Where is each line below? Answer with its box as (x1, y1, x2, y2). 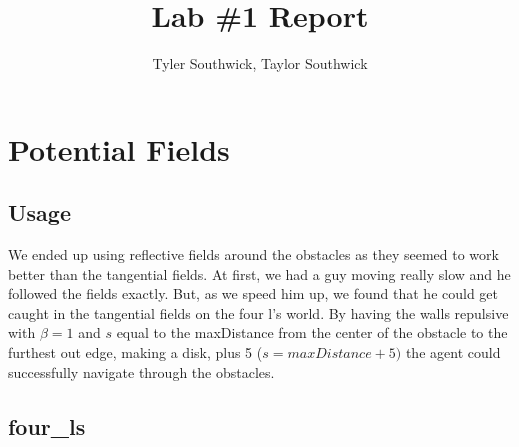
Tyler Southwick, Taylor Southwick (152, 53, 368, 74)
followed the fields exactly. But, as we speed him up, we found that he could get (8, 283, 499, 304)
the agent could (405, 342, 501, 363)
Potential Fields (8, 128, 230, 169)
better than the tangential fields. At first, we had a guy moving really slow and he (8, 263, 511, 284)
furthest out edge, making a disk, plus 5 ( (8, 342, 263, 363)
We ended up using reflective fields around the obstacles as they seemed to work (8, 244, 499, 265)
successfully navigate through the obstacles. (8, 361, 275, 382)
